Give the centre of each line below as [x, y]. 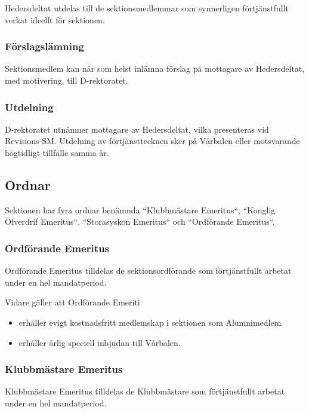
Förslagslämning [44, 46]
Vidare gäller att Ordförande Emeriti [72, 302]
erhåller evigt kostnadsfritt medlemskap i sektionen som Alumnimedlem [150, 322]
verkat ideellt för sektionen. [55, 19]
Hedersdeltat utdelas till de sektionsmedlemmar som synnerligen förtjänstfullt [147, 8]
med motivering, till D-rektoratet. [67, 80]
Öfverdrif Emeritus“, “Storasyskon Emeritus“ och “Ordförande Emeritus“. [140, 221]
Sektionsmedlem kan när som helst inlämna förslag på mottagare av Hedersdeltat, [155, 68]
